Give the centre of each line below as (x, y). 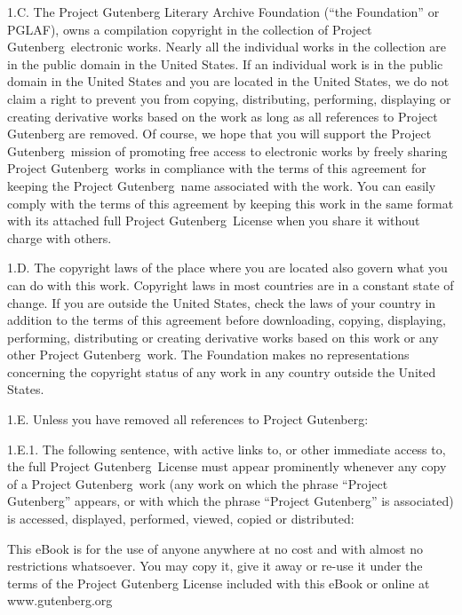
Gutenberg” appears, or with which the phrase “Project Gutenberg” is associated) (231, 501)
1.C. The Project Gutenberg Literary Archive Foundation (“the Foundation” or (223, 12)
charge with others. (60, 237)
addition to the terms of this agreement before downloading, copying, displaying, (227, 320)
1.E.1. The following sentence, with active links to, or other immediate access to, (227, 449)
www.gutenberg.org (60, 600)
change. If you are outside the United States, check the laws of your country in (222, 302)
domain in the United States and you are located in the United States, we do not (228, 81)
